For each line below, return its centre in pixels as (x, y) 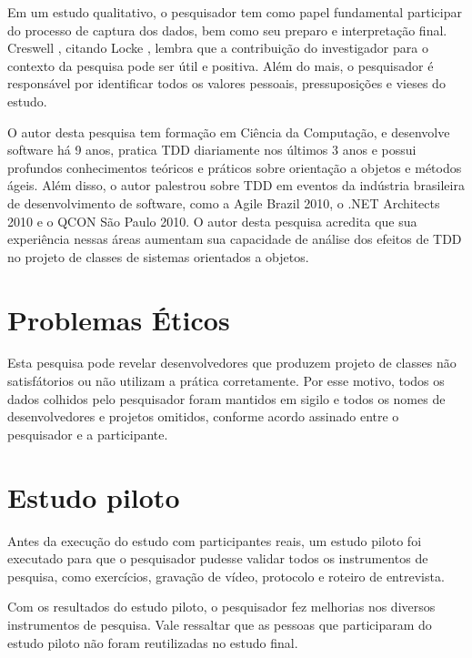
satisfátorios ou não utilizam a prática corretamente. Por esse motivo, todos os (226, 381)
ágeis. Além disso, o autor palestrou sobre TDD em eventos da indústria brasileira (236, 185)
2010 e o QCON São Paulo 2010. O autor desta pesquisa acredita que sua (212, 221)
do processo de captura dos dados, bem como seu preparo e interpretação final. (227, 30)
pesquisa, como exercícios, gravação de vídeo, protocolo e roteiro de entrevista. (226, 576)
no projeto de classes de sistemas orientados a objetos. (158, 256)
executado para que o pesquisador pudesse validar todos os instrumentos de (218, 558)
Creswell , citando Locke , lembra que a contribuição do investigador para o (218, 48)
